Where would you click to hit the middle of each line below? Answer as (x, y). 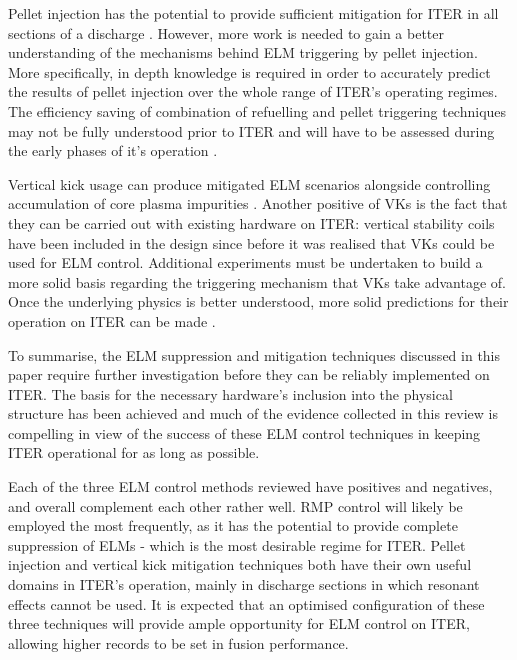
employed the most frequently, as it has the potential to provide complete (233, 525)
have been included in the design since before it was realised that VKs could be (251, 242)
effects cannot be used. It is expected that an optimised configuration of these (246, 603)
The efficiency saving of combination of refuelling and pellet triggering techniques (257, 110)
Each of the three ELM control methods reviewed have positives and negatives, (250, 486)
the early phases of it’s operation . (113, 150)
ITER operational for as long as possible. (134, 452)
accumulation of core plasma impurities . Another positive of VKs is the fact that (258, 203)
